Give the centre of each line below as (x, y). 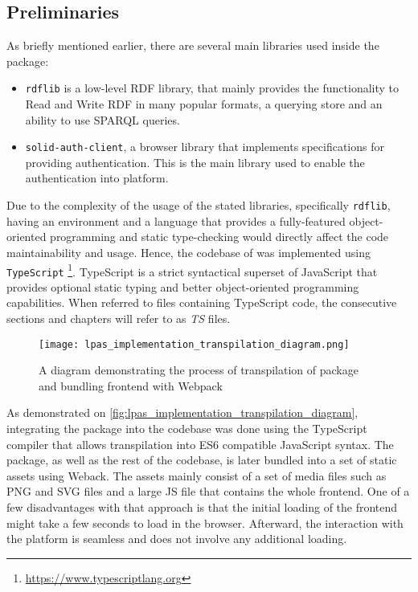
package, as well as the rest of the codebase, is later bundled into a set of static (202, 460)
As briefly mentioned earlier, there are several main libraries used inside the (193, 45)
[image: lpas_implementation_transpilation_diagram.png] (194, 344)
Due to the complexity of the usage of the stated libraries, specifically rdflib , (199, 205)
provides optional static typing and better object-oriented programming (183, 286)
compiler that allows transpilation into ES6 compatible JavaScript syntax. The (200, 444)
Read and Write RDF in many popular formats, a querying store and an (204, 104)
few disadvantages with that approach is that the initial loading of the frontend (202, 507)
